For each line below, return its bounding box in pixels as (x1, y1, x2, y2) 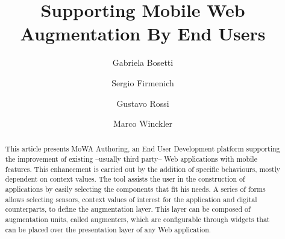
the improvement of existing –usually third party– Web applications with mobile (5, 154, 257, 164)
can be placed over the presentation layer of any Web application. (5, 224, 211, 234)
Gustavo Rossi (116, 97, 169, 109)
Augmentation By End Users (20, 21, 266, 46)
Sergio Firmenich (111, 76, 174, 89)
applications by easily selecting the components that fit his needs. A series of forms (5, 184, 266, 194)
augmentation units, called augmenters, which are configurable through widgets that (5, 214, 270, 225)
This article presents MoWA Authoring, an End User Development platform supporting (5, 144, 280, 154)
